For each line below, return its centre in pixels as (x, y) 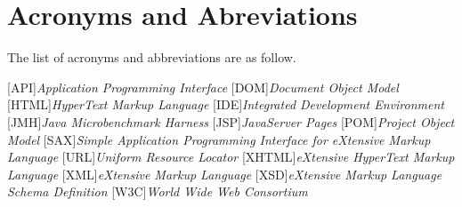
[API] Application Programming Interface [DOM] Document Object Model (203, 87)
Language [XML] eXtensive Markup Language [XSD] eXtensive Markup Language (225, 174)
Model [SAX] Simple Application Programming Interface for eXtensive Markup (219, 139)
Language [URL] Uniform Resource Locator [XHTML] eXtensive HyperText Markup (231, 157)
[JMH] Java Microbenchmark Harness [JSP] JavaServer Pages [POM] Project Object (231, 121)
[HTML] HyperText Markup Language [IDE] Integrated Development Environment (226, 104)
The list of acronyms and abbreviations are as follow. (152, 57)
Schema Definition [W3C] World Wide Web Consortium (158, 191)
